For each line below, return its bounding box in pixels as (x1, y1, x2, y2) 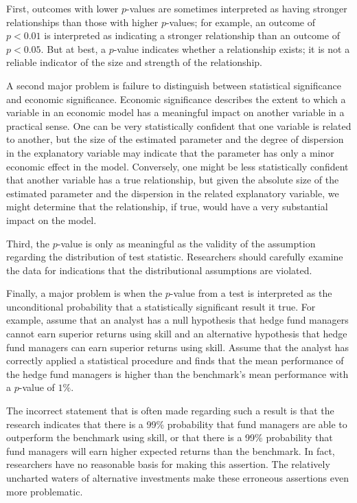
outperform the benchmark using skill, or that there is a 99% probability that (6, 430, 333, 445)
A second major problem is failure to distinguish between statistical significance (6, 78, 341, 92)
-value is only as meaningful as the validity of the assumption (57, 236, 316, 250)
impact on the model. (6, 212, 97, 227)
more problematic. (6, 484, 83, 498)
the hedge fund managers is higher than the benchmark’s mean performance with (6, 366, 349, 381)
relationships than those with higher (6, 14, 159, 29)
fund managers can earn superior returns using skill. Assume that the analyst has (6, 339, 349, 354)
